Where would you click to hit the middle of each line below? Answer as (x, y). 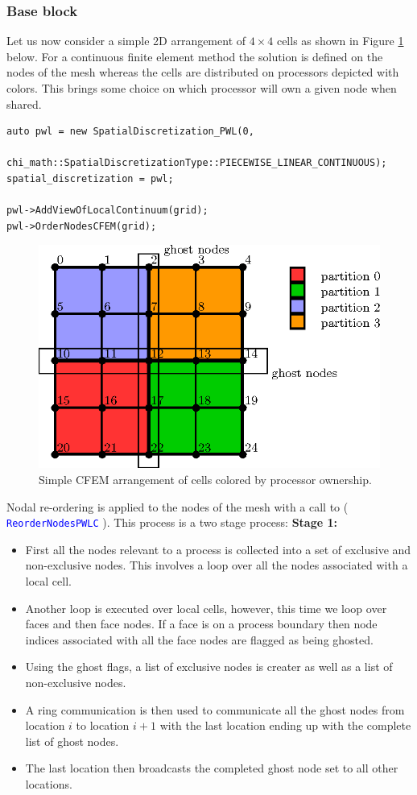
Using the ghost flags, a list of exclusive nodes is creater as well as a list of (209, 667)
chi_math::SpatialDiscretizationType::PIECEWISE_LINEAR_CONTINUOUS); (197, 163)
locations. (49, 784)
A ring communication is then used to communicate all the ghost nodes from (215, 709)
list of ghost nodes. (72, 741)
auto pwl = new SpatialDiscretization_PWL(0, (130, 132)
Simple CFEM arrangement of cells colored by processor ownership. (205, 480)
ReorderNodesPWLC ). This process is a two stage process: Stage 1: (172, 522)
